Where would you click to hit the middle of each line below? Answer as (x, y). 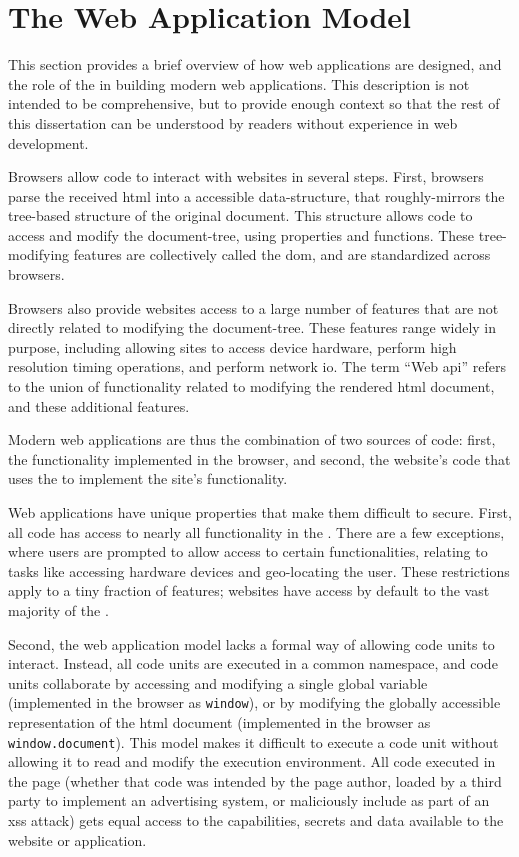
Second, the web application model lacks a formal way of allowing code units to (251, 643)
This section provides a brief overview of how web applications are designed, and (255, 64)
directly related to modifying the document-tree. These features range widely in (252, 327)
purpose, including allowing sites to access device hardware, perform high (232, 346)
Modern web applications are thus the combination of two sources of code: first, (252, 439)
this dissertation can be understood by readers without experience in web (233, 122)
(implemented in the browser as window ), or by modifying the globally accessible (254, 702)
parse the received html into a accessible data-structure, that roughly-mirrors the (256, 195)
